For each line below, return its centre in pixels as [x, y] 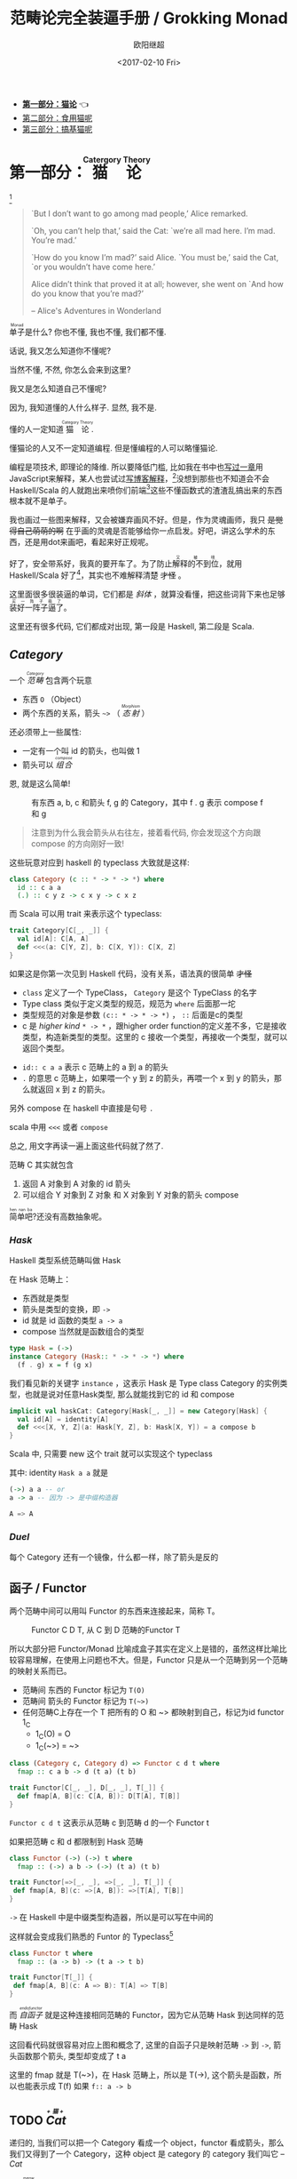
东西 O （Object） [54, 699]
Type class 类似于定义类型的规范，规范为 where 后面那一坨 [129, 1003]
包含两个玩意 [69, 680]
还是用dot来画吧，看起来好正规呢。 [89, 542]
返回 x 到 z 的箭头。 [74, 1089]
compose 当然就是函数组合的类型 [83, 1332]
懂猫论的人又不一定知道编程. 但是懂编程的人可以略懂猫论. [114, 448]
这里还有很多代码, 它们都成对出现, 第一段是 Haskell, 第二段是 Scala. [132, 626]
